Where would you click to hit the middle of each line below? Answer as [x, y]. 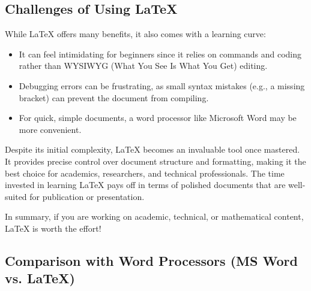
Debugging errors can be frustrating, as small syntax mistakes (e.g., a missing [162, 85]
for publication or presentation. [87, 196]
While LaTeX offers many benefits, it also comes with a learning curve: [135, 34]
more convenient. [50, 129]
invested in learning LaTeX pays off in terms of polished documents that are [145, 185]
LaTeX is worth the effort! [53, 228]
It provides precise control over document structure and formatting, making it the [155, 161]
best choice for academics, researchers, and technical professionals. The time [145, 173]
